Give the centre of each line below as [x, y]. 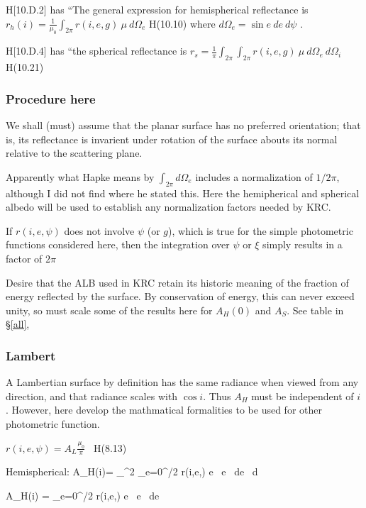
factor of [24, 258]
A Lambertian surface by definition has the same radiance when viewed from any [182, 382]
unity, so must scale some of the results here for [109, 310]
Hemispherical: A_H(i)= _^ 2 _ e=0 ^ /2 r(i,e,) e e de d [132, 471]
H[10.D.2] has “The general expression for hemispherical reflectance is [157, 9]
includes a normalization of [254, 176]
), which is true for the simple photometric [261, 230]
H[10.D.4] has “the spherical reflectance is [96, 51]
